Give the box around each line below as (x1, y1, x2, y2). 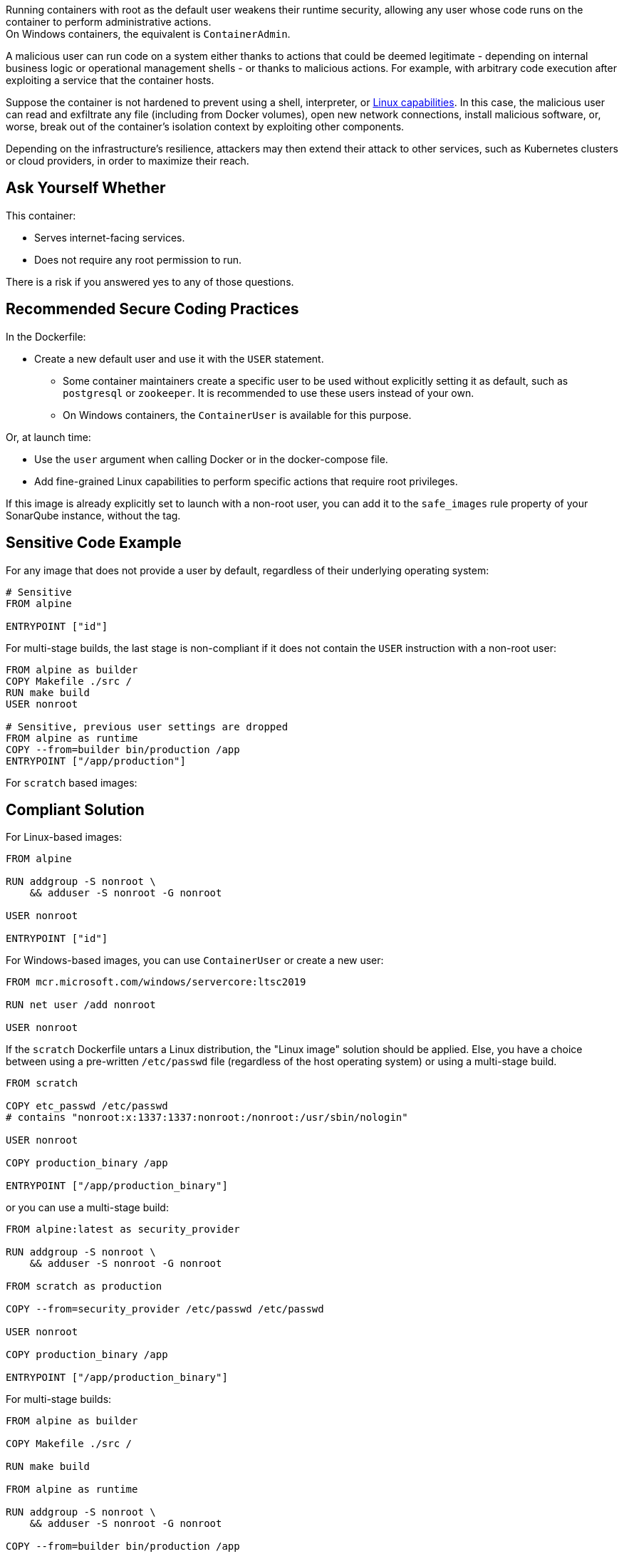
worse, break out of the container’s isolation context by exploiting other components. (6, 120, 405, 133)
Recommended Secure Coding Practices (6, 300, 299, 318)
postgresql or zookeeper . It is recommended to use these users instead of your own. (63, 386, 474, 399)
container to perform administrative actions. (6, 16, 212, 28)
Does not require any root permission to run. (34, 253, 242, 266)
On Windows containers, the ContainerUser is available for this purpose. (63, 408, 412, 421)
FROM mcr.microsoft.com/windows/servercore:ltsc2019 (6, 976, 306, 988)
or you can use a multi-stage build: (6, 1201, 169, 1214)
